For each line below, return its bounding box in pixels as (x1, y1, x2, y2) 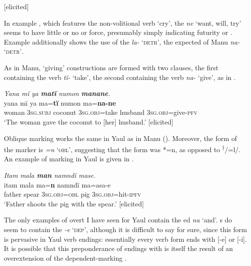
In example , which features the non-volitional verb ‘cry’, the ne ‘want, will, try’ (4, 17, 241, 28)
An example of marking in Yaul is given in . (4, 154, 134, 164)
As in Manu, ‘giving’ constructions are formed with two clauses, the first (4, 62, 219, 72)
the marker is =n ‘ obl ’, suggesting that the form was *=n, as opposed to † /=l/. (4, 143, 241, 154)
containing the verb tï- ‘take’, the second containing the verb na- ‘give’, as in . (4, 72, 236, 82)
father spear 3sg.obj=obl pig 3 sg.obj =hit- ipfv (4, 189, 141, 199)
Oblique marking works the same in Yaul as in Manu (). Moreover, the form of (4, 133, 237, 143)
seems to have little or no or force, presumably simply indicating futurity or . (4, 27, 233, 37)
